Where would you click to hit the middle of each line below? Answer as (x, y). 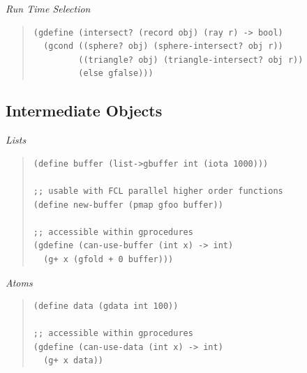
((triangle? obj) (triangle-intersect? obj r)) (191, 60)
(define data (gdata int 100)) (106, 306)
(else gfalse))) (116, 74)
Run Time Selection (48, 8)
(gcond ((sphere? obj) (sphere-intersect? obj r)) (163, 46)
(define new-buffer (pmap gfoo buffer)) (128, 205)
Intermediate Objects (84, 111)
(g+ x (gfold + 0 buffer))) (108, 259)
